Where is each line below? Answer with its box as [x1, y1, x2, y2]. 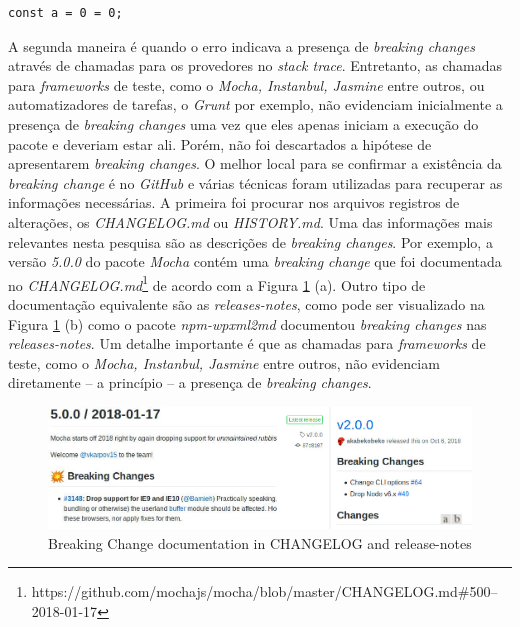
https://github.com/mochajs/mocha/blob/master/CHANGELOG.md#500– [31, 581, 498, 602]
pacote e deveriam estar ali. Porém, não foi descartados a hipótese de [8, 133, 432, 154]
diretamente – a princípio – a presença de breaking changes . [8, 372, 372, 393]
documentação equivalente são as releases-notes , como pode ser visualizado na [8, 293, 485, 314]
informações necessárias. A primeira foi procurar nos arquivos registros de [8, 192, 460, 213]
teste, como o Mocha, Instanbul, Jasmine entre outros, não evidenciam [8, 352, 440, 373]
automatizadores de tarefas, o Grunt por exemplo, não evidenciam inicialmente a [8, 94, 503, 115]
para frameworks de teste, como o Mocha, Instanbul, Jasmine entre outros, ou [8, 74, 485, 95]
